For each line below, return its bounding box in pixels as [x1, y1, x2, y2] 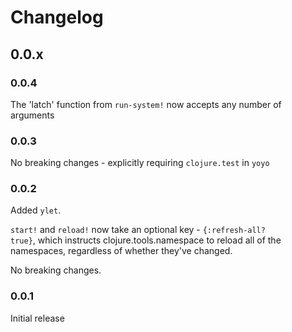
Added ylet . [10, 204, 62, 216]
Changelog [10, 6, 104, 29]
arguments [10, 109, 55, 121]
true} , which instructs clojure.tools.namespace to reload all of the [10, 234, 282, 246]
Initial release [10, 312, 65, 324]
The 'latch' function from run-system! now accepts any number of [10, 98, 282, 110]
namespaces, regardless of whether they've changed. [10, 245, 233, 257]
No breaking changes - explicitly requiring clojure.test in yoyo [10, 157, 270, 169]
